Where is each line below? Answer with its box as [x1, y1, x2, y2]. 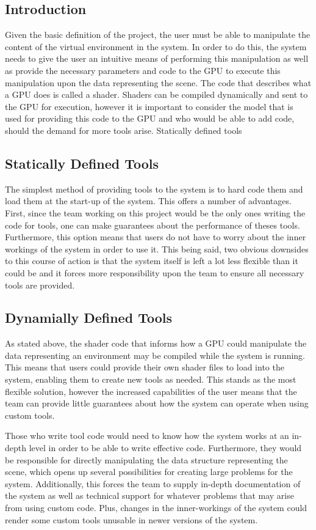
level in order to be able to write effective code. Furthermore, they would [29, 441, 302, 454]
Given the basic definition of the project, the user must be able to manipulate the [5, 28, 311, 41]
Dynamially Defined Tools [5, 308, 172, 327]
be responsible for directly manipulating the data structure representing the [5, 453, 288, 466]
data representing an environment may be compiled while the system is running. [5, 348, 306, 361]
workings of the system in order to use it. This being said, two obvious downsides [5, 242, 309, 255]
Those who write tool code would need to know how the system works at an [5, 429, 289, 442]
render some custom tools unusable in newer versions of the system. [5, 513, 258, 526]
